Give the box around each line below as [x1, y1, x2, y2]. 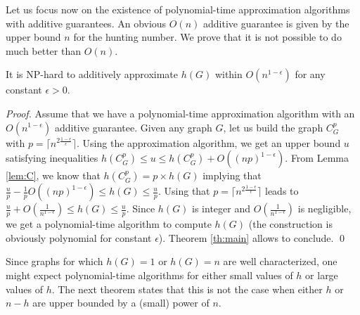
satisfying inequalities [6, 150, 98, 165]
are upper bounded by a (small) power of [32, 295, 210, 310]
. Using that [157, 184, 210, 198]
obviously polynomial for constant [6, 230, 152, 245]
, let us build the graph [223, 120, 323, 134]
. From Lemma [285, 150, 349, 165]
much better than [6, 43, 81, 58]
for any [295, 67, 326, 82]
